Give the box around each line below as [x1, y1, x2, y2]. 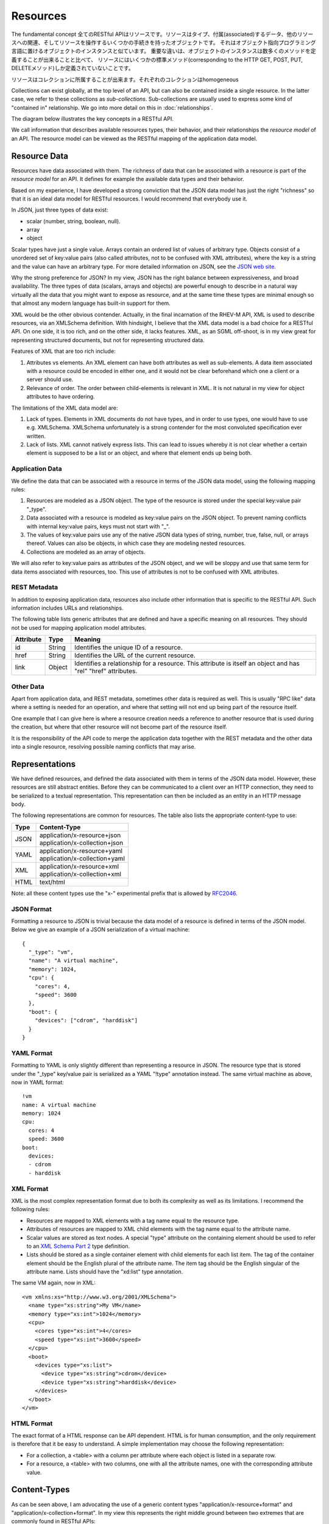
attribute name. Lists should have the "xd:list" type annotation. [26, 1268, 183, 1275]
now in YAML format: [11, 1078, 64, 1086]
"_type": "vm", [28, 949, 74, 956]
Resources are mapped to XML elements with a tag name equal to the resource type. [26, 1217, 240, 1224]
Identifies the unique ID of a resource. [74, 643, 183, 652]
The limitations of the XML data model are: [11, 404, 118, 411]
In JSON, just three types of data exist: [11, 206, 108, 213]
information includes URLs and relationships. [11, 604, 124, 612]
